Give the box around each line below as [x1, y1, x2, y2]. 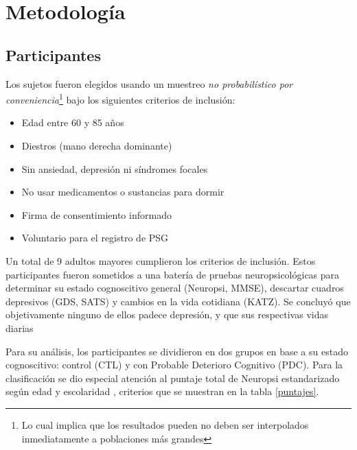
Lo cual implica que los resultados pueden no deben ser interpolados [21, 417, 309, 431]
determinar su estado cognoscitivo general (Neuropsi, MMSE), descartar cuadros [5, 281, 344, 295]
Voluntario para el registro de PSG [21, 230, 169, 245]
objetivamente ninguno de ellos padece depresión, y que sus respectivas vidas [5, 307, 328, 322]
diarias [5, 320, 34, 335]
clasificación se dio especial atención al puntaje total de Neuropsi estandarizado [5, 370, 340, 385]
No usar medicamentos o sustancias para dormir [21, 185, 224, 199]
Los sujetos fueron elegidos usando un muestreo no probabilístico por [5, 76, 293, 91]
